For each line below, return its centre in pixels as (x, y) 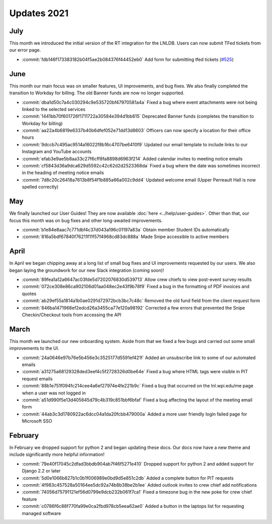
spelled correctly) (40, 187)
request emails (37, 379)
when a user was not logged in (54, 393)
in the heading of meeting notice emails (63, 173)
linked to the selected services (54, 109)
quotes (29, 294)
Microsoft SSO (37, 421)
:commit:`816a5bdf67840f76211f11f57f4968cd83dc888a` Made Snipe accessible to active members (125, 237)
